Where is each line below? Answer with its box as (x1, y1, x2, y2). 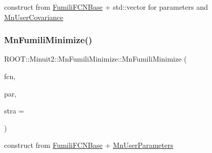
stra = (4, 105, 25, 116)
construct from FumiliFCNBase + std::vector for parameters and (4, 2, 208, 12)
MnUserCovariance (4, 11, 64, 22)
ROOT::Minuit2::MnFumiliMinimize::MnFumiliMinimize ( (4, 53, 187, 64)
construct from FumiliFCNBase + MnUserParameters (4, 140, 174, 150)
